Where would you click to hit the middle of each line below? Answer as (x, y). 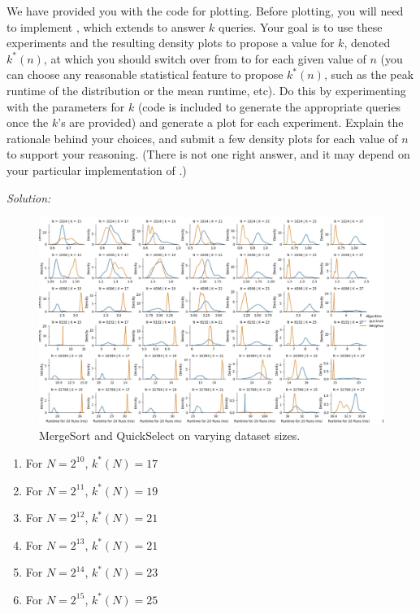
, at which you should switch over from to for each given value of (205, 58)
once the (28, 122)
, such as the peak (369, 74)
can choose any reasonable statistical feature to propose (145, 74)
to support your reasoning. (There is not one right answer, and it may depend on (208, 154)
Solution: (29, 197)
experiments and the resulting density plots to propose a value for (171, 43)
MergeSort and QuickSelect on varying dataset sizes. (170, 435)
